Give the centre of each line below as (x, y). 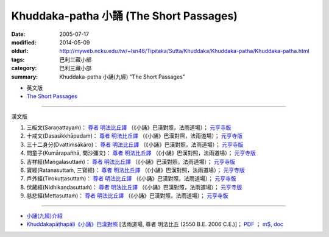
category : (24, 68)
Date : (18, 34)
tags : (18, 59)
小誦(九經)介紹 (45, 216)
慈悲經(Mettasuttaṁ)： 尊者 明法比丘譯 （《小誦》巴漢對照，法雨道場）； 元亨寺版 (127, 196)
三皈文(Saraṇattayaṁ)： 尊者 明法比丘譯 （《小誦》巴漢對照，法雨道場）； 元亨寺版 (129, 127)
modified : (24, 42)
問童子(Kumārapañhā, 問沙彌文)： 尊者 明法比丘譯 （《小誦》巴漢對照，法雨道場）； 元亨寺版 (141, 153)
